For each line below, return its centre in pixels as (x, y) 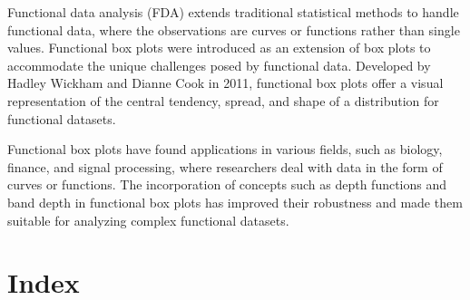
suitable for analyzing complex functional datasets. (148, 220)
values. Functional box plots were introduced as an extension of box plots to (219, 48)
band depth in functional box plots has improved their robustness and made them (235, 202)
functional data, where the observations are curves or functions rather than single (234, 29)
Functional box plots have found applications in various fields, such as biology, (225, 149)
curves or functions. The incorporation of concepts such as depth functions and (227, 184)
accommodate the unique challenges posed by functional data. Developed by (219, 65)
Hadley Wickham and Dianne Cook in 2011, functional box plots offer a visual (225, 83)
